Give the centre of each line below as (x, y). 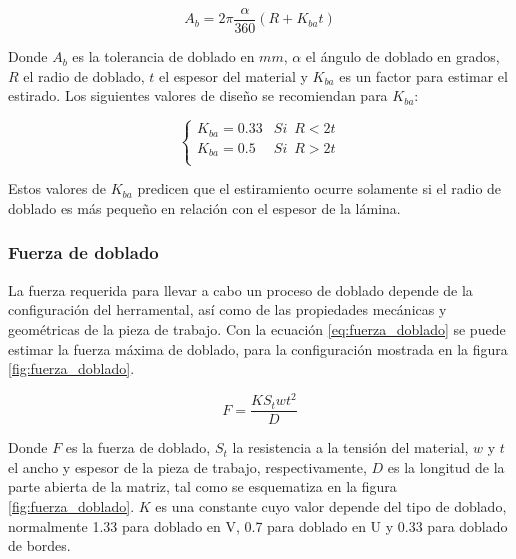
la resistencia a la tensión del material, (350, 447)
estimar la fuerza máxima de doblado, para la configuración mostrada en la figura (258, 348)
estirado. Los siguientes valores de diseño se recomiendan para (198, 95)
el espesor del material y (233, 75)
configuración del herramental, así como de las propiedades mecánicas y (227, 309)
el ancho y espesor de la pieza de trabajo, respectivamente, (187, 466)
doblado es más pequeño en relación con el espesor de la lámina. (204, 207)
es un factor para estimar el (423, 75)
